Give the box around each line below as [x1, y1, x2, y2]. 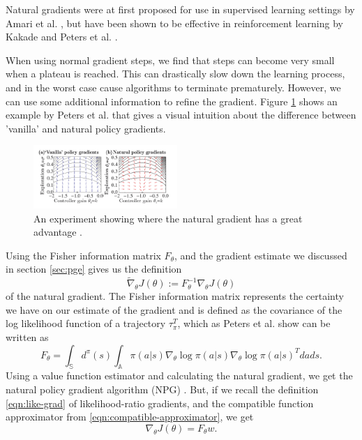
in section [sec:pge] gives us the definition [6, 261, 182, 276]
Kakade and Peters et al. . [6, 29, 118, 44]
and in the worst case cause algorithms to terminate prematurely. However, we [6, 79, 341, 94]
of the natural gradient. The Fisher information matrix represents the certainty [6, 289, 344, 303]
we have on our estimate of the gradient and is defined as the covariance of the [6, 302, 342, 317]
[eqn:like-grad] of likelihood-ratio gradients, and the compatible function [6, 395, 314, 410]
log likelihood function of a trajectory [6, 316, 166, 331]
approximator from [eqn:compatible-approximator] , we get [6, 409, 254, 424]
